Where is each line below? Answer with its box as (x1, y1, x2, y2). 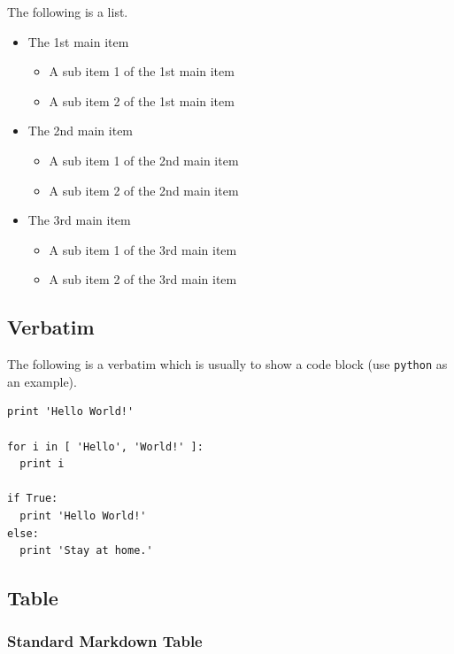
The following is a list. (7, 3, 128, 20)
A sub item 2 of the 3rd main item (49, 270, 237, 289)
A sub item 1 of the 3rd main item (49, 240, 237, 258)
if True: (7, 492, 58, 505)
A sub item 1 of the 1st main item (49, 62, 235, 81)
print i (19, 458, 65, 471)
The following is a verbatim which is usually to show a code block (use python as (7, 355, 448, 373)
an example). (7, 372, 77, 390)
